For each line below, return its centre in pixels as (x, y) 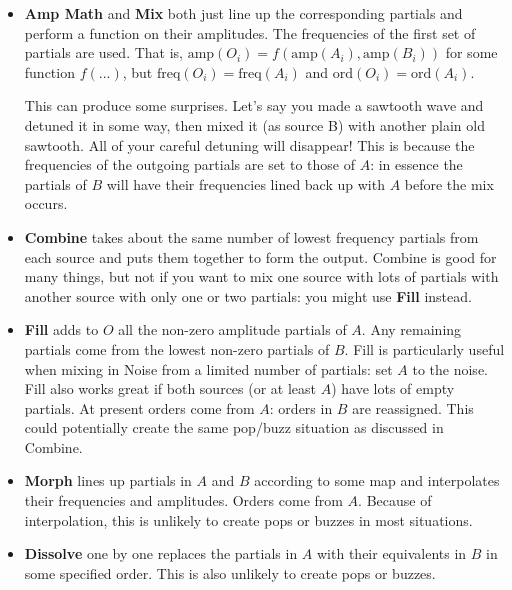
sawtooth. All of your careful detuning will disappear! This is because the (249, 144)
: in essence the (416, 164)
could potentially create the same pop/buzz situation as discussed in (234, 427)
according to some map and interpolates (377, 480)
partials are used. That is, (103, 52)
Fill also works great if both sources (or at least (170, 388)
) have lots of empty (393, 388)
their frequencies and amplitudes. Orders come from (183, 500)
